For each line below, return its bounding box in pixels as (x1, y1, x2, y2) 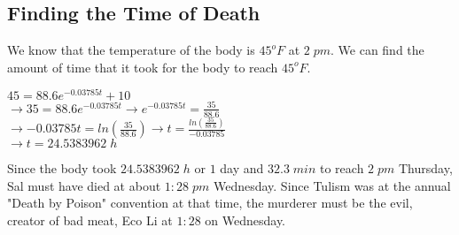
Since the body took (7, 159, 117, 178)
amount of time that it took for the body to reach (7, 57, 278, 76)
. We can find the (331, 41, 424, 59)
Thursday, (398, 159, 453, 178)
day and (220, 159, 264, 178)
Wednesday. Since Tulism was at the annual (213, 176, 451, 194)
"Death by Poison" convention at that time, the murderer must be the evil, (7, 193, 413, 212)
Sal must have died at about (7, 176, 161, 194)
